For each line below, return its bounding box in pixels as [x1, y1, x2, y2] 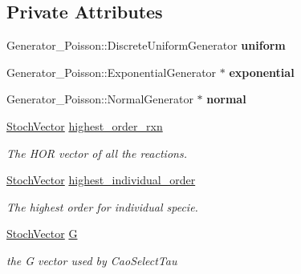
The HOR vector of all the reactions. [6, 144, 187, 161]
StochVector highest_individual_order [6, 171, 196, 188]
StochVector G [6, 225, 78, 242]
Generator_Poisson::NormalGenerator [6, 91, 193, 107]
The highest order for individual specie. [6, 198, 198, 215]
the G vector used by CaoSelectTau [6, 252, 177, 268]
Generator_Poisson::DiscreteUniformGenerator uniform [6, 37, 286, 54]
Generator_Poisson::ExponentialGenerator [6, 63, 217, 80]
